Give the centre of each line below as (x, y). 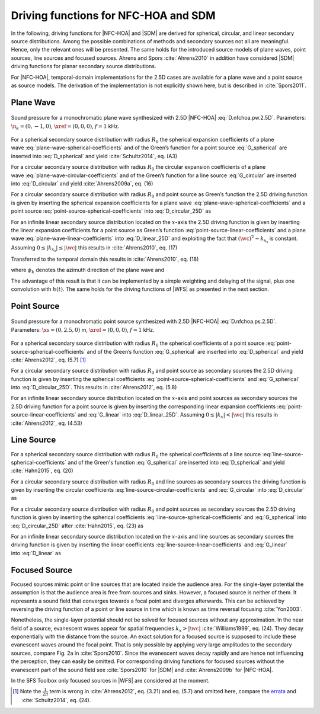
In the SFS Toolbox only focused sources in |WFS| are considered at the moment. (110, 681)
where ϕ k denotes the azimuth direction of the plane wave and (88, 271)
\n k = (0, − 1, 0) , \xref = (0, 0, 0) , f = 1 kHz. (65, 127)
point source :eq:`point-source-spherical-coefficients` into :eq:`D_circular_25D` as (111, 211)
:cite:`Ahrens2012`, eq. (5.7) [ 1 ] (48, 360)
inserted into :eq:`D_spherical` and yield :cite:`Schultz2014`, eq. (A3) (94, 156)
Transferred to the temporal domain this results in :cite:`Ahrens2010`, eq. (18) (105, 259)
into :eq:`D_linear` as (36, 553)
